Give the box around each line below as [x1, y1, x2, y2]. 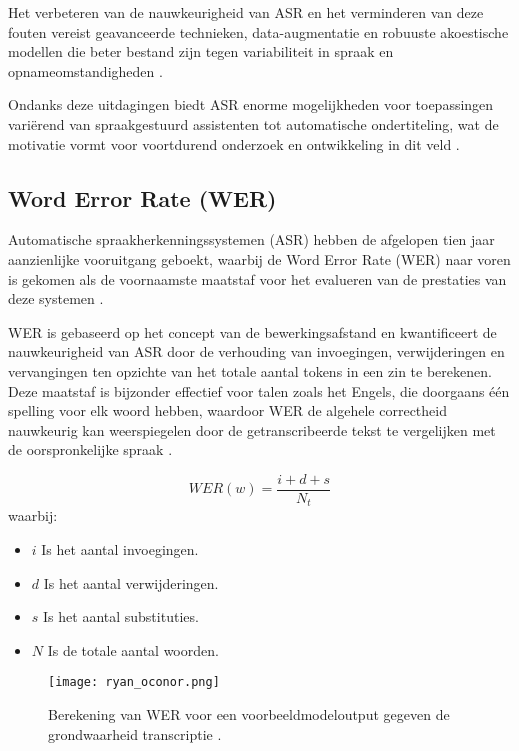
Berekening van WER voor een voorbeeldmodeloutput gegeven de [48, 704, 450, 725]
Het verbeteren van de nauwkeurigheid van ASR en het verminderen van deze [8, 2, 484, 22]
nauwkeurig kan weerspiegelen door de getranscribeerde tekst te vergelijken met [8, 419, 496, 440]
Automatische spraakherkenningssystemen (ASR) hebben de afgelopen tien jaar [8, 229, 495, 250]
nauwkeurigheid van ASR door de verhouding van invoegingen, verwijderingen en [8, 341, 505, 362]
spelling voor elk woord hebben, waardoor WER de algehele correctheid [8, 400, 447, 421]
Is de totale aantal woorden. [47, 639, 219, 660]
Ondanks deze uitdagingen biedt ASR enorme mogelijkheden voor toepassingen [8, 94, 494, 115]
